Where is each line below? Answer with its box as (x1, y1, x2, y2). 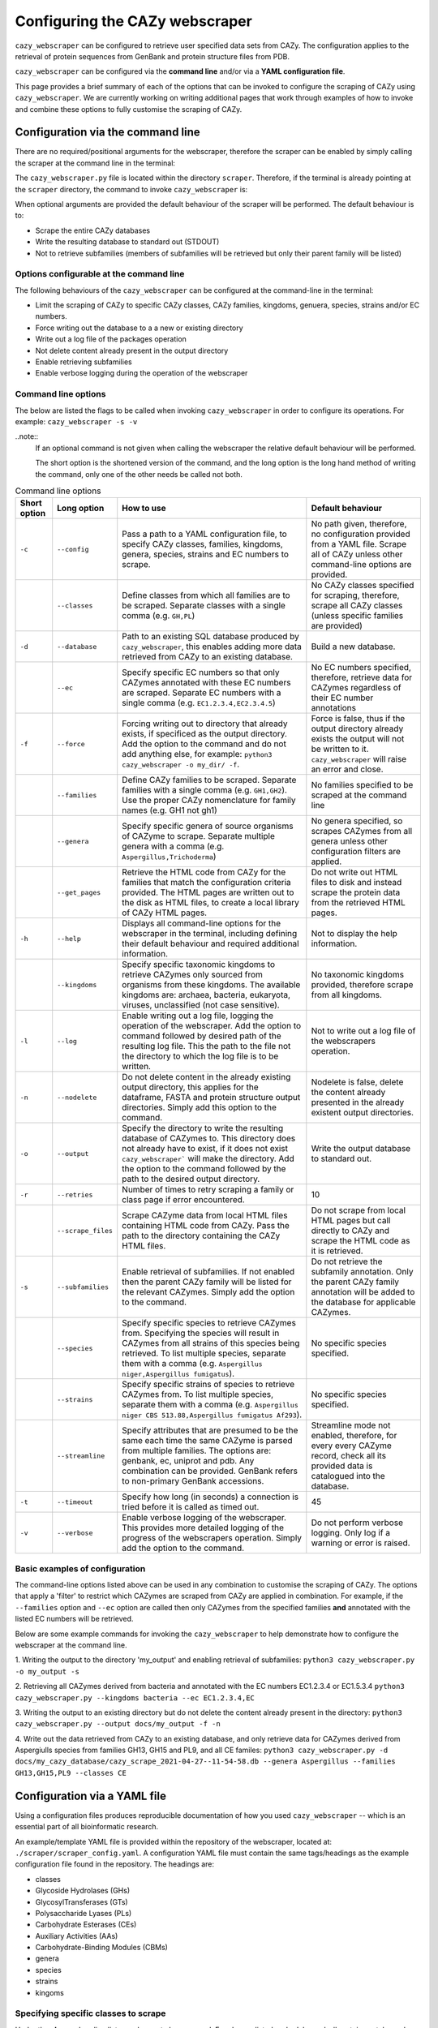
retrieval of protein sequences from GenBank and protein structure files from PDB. (15, 51, 290, 61)
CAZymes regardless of (311, 682, 401, 694)
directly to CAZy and (311, 1225, 389, 1236)
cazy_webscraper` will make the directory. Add (122, 1153, 295, 1164)
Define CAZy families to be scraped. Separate (122, 775, 297, 786)
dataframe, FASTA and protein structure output (122, 1092, 301, 1103)
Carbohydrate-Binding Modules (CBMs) (35, 1943, 168, 1953)
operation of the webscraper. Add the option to (122, 1020, 302, 1032)
